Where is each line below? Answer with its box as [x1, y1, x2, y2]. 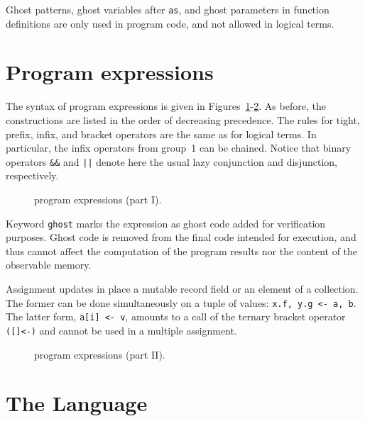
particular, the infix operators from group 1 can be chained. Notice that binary [6, 140, 352, 155]
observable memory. [6, 257, 92, 272]
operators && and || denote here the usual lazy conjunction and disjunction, [6, 154, 337, 169]
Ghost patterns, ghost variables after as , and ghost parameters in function [6, 2, 329, 16]
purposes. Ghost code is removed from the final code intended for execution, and [6, 230, 356, 245]
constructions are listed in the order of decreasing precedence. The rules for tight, [6, 112, 360, 127]
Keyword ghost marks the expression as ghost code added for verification [6, 215, 326, 230]
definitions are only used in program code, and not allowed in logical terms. [6, 16, 334, 30]
